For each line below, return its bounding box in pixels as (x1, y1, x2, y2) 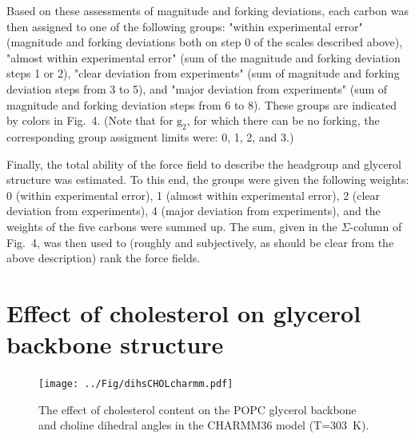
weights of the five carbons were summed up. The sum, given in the (6, 218, 337, 234)
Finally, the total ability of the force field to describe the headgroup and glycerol (6, 155, 401, 172)
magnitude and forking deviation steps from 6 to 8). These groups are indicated (6, 96, 397, 113)
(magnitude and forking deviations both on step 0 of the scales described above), (6, 34, 403, 50)
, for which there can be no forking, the (186, 112, 380, 129)
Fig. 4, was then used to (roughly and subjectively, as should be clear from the (6, 233, 394, 250)
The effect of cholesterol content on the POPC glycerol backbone (38, 401, 357, 417)
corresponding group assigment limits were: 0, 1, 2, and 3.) (6, 128, 294, 145)
